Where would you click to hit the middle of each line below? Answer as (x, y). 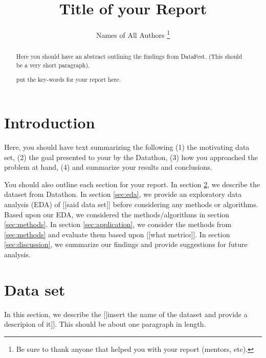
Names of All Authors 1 (133, 34)
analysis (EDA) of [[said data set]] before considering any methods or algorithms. (131, 204)
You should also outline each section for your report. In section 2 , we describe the (132, 184)
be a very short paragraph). (53, 65)
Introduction (50, 122)
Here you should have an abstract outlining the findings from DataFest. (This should (129, 57)
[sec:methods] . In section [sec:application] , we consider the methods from (118, 224)
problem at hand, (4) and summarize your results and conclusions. (108, 167)
